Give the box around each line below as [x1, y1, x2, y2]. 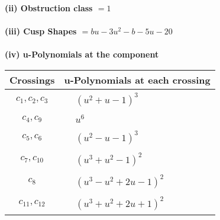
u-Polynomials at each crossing [64, 72, 211, 87]
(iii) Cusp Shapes [5, 25, 77, 37]
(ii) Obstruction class [5, 2, 93, 14]
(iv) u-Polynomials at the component [5, 48, 159, 60]
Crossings [9, 72, 55, 87]
